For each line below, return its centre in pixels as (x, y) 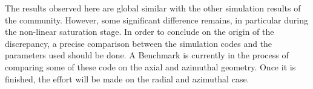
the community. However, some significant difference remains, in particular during (156, 20)
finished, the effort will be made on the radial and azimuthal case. (127, 78)
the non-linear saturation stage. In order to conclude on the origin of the (140, 32)
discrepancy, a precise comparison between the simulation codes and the (139, 43)
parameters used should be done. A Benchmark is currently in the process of (147, 55)
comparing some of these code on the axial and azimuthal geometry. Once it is (150, 66)
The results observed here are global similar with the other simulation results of (153, 8)
